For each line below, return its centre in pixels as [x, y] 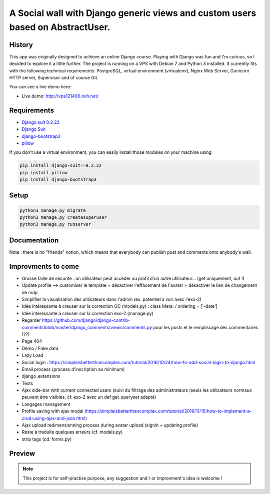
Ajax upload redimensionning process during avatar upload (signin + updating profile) [110, 425]
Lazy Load [32, 355]
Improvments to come [44, 266]
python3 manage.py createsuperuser [63, 218]
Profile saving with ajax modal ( [54, 411]
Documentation [34, 240]
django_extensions [41, 376]
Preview [22, 453]
